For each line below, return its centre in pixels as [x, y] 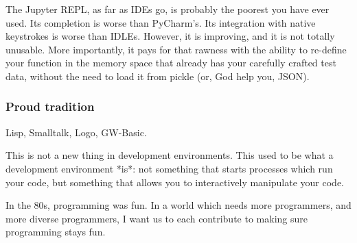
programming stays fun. [56, 232]
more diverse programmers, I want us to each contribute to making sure [157, 218]
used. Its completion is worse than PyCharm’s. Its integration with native [161, 22]
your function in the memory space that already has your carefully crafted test [171, 63]
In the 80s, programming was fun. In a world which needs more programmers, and [178, 205]
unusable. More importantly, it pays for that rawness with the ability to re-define [176, 49]
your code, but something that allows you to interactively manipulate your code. [175, 182]
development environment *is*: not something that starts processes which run [169, 168]
